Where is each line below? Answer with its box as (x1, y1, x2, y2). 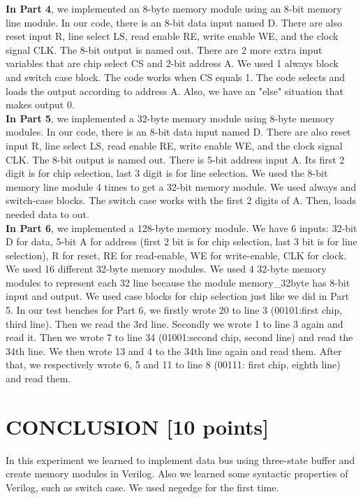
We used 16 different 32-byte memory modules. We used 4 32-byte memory (6, 261, 327, 276)
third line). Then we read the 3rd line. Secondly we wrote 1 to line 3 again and (6, 316, 343, 331)
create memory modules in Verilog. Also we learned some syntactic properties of (6, 466, 348, 481)
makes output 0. (6, 97, 75, 112)
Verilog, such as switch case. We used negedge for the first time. (6, 479, 279, 494)
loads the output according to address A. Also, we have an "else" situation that (6, 83, 343, 98)
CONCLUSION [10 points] (6, 412, 269, 440)
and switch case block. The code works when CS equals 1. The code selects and (6, 69, 346, 84)
